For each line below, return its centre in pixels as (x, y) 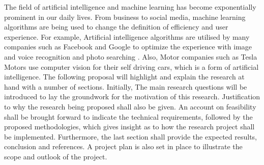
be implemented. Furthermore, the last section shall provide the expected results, (130, 136)
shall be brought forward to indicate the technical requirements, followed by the (128, 116)
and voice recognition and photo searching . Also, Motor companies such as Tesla (131, 56)
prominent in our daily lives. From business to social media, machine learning (125, 17)
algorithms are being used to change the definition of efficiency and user (116, 27)
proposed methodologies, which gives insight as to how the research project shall (129, 127)
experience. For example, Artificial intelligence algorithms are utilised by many (127, 36)
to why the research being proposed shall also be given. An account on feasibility (130, 106)
